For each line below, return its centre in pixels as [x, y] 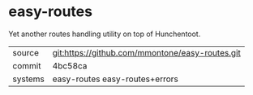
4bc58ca [70, 65]
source [26, 52]
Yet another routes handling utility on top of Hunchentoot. [105, 34]
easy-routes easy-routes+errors [115, 79]
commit [27, 65]
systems [28, 79]
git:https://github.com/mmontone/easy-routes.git [146, 52]
